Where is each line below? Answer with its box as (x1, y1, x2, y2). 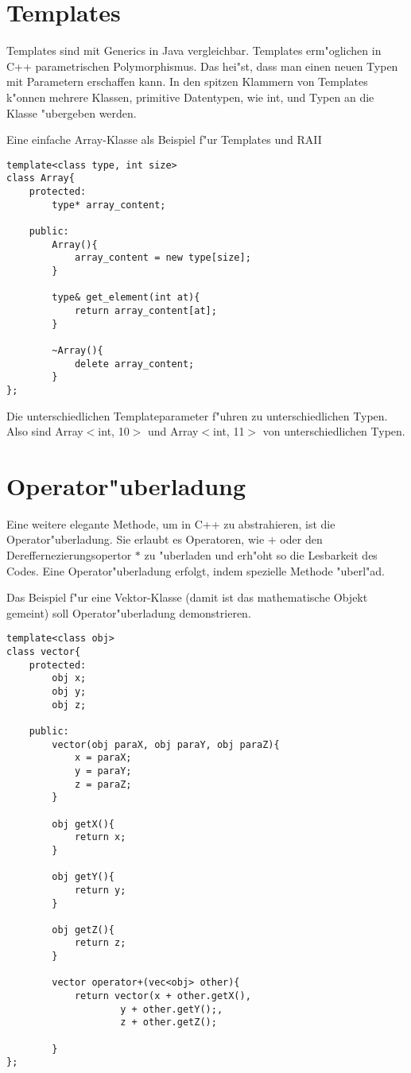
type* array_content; (52, 199, 166, 211)
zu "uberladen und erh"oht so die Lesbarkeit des (144, 547, 378, 563)
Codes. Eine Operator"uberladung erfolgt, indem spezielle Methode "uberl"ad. (6, 562, 385, 579)
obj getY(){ (52, 871, 115, 883)
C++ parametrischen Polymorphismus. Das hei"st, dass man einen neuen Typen (6, 57, 398, 74)
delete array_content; (74, 358, 195, 370)
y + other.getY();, (120, 1003, 223, 1015)
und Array (147, 423, 199, 440)
